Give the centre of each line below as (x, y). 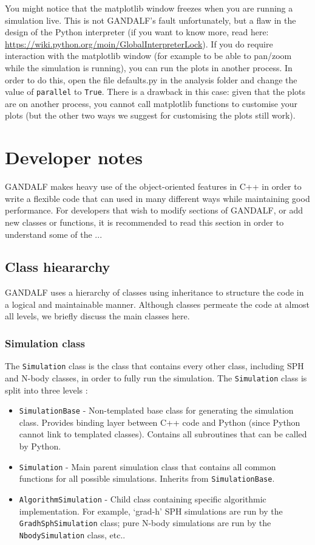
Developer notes (74, 157)
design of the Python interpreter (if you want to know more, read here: (137, 32)
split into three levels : (46, 390)
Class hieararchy (58, 267)
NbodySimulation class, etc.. (72, 534)
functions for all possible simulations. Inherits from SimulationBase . (147, 478)
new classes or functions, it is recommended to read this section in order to (144, 222)
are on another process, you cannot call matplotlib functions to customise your (151, 103)
